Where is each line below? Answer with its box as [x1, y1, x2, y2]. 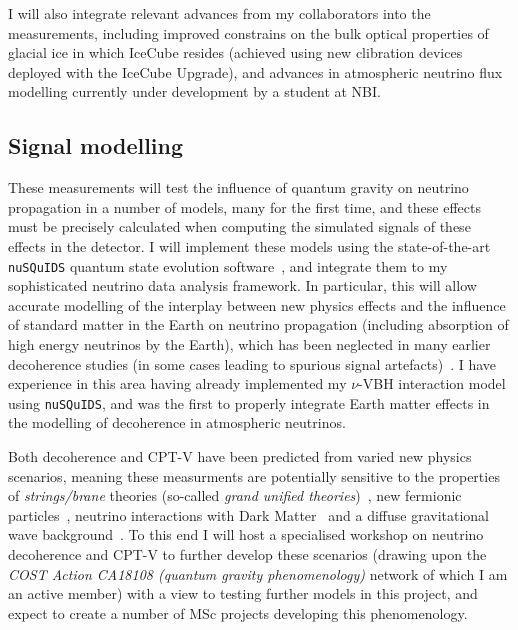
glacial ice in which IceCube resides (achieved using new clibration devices [8, 42, 463, 63]
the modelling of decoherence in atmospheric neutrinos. [8, 412, 346, 433]
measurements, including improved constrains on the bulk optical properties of [8, 22, 489, 43]
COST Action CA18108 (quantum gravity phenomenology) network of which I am [8, 563, 508, 584]
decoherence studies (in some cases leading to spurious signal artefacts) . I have [8, 353, 497, 374]
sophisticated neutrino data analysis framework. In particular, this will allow [8, 275, 477, 296]
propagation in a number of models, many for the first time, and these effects [8, 196, 481, 217]
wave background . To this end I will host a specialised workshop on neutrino [8, 524, 484, 545]
